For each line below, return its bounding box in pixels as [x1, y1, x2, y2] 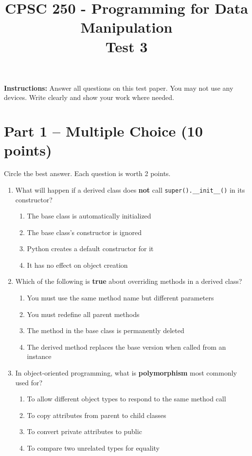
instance [27, 351, 52, 361]
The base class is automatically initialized [27, 211, 151, 221]
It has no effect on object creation [27, 259, 128, 270]
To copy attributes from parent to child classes [27, 410, 166, 420]
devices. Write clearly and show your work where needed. [4, 92, 174, 102]
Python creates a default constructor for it [27, 243, 154, 254]
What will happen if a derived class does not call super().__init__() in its [15, 184, 245, 195]
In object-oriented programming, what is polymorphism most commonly [15, 368, 237, 378]
